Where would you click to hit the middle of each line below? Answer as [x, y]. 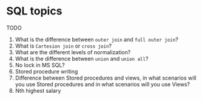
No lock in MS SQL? [40, 65]
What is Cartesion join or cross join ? [63, 46]
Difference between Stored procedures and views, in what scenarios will [106, 78]
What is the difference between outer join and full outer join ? [97, 39]
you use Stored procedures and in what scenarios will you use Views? [102, 84]
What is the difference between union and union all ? [82, 58]
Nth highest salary [38, 90]
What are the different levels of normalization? [73, 52]
